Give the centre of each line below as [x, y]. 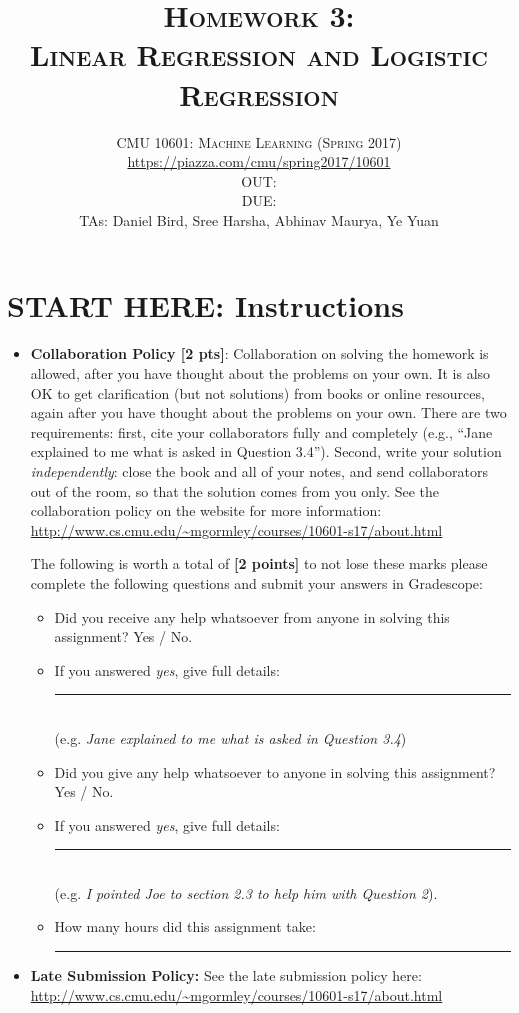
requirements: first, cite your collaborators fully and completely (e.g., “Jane [261, 431]
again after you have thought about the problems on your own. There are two [268, 412]
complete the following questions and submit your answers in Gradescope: [256, 582]
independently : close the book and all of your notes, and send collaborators [259, 470]
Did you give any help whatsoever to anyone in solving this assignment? [275, 771]
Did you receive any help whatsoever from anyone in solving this [252, 616]
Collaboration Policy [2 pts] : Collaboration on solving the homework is [259, 353]
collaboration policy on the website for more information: [206, 510]
